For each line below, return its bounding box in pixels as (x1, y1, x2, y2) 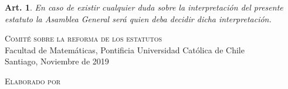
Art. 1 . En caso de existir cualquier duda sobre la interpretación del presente (5, 1, 283, 13)
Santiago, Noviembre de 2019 (5, 55, 109, 67)
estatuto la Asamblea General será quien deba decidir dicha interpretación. (5, 12, 272, 25)
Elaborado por (5, 74, 61, 87)
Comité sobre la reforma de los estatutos (5, 32, 162, 44)
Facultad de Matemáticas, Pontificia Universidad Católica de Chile (5, 43, 245, 56)
